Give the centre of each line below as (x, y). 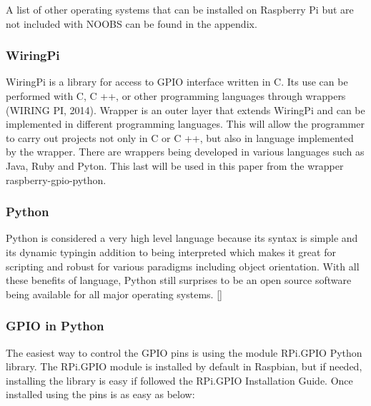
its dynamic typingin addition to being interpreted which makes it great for (171, 252)
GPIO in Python (55, 326)
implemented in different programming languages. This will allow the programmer (185, 124)
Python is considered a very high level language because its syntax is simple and (182, 238)
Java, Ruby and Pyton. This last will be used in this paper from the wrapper (175, 165)
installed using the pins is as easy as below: (100, 394)
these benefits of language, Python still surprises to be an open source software (179, 280)
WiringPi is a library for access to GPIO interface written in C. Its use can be (177, 82)
